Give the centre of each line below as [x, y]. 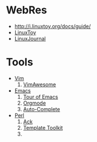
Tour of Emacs [40, 97]
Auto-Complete [42, 109]
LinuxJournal [30, 38]
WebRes [27, 10]
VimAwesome [39, 84]
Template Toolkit [43, 127]
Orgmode [35, 103]
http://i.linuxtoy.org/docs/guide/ [53, 26]
